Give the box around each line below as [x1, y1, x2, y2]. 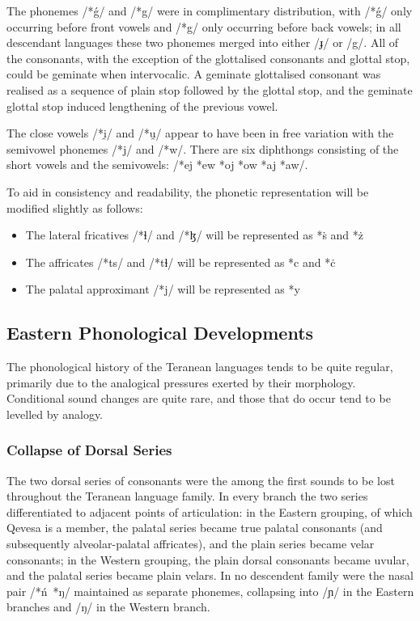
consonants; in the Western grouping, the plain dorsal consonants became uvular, [6, 551, 409, 568]
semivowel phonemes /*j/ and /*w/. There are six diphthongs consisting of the [6, 140, 399, 157]
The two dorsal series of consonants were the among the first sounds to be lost [6, 471, 395, 488]
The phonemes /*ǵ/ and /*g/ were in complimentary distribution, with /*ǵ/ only [6, 2, 413, 19]
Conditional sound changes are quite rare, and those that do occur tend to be [6, 390, 391, 407]
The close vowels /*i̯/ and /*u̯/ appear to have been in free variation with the [6, 125, 394, 142]
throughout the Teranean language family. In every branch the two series [6, 488, 368, 505]
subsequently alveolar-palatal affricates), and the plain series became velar [6, 535, 375, 552]
